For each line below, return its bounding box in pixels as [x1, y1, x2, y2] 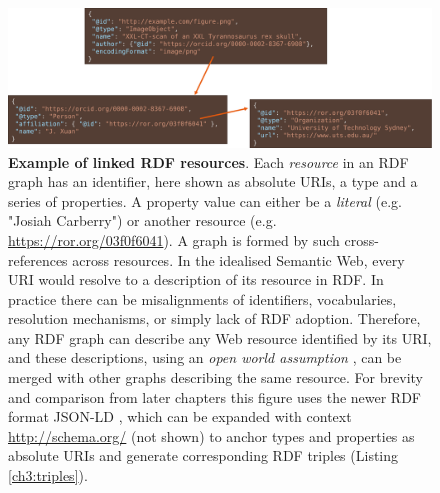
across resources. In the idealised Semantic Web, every [72, 249, 405, 270]
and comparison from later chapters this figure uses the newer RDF [8, 386, 422, 407]
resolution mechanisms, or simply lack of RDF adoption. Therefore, [8, 308, 421, 329]
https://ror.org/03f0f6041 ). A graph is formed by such [8, 229, 340, 250]
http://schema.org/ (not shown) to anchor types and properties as [8, 425, 415, 446]
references [8, 249, 68, 270]
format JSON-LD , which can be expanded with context [8, 406, 352, 427]
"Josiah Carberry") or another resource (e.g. [8, 210, 277, 231]
